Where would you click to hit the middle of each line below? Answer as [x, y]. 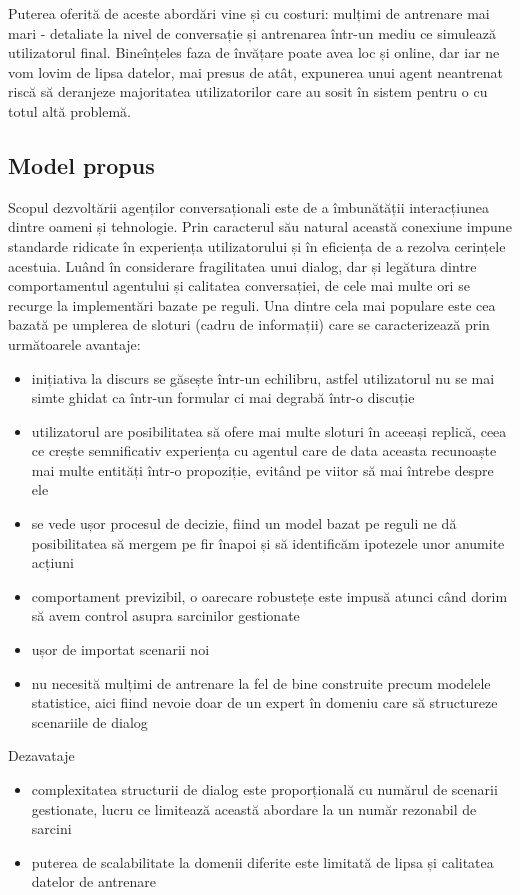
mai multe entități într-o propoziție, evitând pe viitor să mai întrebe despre [262, 469]
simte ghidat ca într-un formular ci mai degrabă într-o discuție [223, 397]
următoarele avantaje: [74, 343]
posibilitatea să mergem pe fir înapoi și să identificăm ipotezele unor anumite [268, 542]
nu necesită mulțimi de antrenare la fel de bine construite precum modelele [261, 682]
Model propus [81, 164]
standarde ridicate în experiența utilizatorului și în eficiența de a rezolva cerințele [257, 245]
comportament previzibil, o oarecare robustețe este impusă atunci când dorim [269, 595]
